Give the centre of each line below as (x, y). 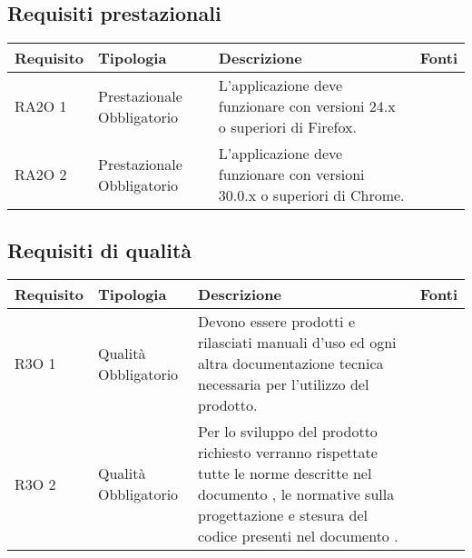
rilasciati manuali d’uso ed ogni (297, 343)
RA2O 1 (41, 106)
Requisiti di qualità (100, 249)
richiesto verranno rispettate (288, 453)
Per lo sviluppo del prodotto (288, 432)
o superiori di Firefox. (287, 127)
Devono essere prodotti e (276, 322)
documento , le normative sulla (296, 494)
